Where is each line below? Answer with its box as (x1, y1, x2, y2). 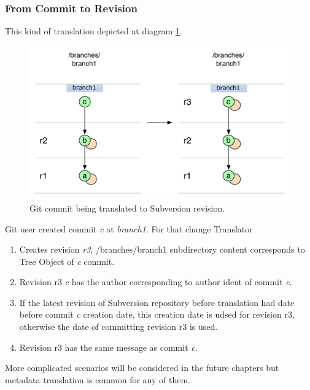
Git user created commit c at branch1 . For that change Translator (5, 222, 253, 235)
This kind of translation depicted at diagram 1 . (5, 25, 182, 37)
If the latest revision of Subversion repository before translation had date (19, 296, 295, 308)
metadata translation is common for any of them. (5, 373, 191, 386)
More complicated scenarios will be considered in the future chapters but (5, 361, 279, 374)
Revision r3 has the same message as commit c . (19, 340, 198, 353)
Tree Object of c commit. (19, 254, 115, 267)
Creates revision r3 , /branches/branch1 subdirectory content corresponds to (19, 243, 305, 256)
